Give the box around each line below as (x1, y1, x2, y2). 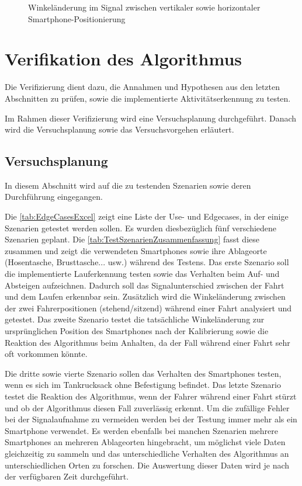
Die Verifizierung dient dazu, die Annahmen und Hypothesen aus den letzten (5, 81, 280, 93)
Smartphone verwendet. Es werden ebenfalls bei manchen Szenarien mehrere (5, 424, 279, 436)
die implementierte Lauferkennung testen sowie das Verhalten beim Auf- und (5, 268, 280, 280)
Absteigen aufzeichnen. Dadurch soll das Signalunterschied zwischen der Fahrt (5, 279, 284, 291)
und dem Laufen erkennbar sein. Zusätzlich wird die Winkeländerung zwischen (5, 290, 286, 303)
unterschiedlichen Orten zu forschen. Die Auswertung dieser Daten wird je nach (5, 459, 290, 471)
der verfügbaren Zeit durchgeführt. (5, 470, 129, 482)
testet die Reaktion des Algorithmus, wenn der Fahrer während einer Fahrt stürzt (5, 390, 297, 402)
